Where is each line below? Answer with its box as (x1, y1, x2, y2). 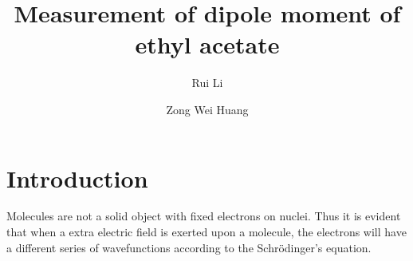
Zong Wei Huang (166, 101, 249, 117)
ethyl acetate (135, 28, 280, 61)
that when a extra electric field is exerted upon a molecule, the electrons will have (6, 223, 407, 240)
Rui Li (191, 74, 223, 91)
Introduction (6, 161, 148, 194)
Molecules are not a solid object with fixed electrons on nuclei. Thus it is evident (6, 208, 401, 224)
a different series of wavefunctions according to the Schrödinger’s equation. (6, 239, 372, 255)
